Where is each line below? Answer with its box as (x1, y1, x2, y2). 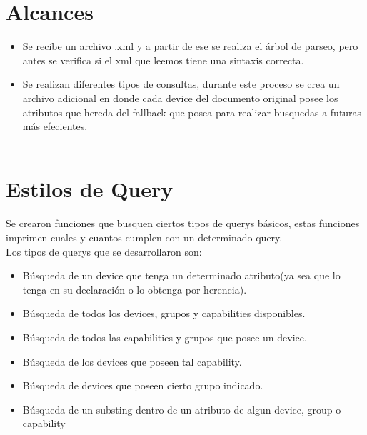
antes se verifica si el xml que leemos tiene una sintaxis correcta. (22, 52, 304, 67)
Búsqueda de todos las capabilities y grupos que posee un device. (22, 329, 307, 344)
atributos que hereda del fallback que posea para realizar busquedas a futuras (22, 104, 362, 119)
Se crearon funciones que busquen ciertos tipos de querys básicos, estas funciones (6, 216, 360, 231)
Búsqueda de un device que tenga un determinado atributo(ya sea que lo (22, 268, 341, 283)
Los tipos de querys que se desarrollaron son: (6, 244, 202, 259)
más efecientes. (22, 119, 88, 134)
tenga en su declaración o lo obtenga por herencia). (22, 281, 247, 296)
